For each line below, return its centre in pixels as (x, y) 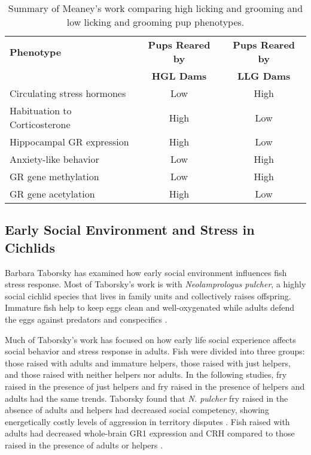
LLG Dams (264, 76)
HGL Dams (179, 76)
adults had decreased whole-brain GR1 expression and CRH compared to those (150, 433)
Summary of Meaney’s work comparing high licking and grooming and (155, 8)
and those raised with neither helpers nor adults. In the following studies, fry (146, 374)
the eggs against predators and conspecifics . (86, 319)
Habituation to (41, 110)
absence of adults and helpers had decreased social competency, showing (137, 410)
